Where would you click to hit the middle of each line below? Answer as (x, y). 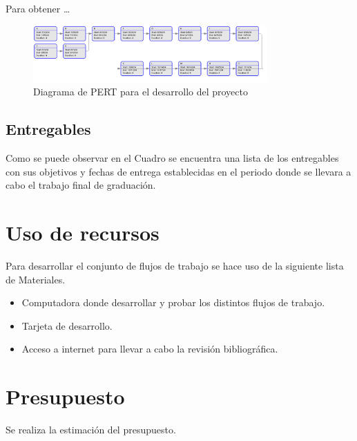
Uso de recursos (83, 233)
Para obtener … (38, 8)
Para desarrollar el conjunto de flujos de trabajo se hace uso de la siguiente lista (175, 266)
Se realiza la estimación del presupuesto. (91, 430)
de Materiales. (36, 279)
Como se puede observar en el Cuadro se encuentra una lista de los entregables (172, 158)
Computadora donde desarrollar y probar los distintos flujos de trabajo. (173, 302)
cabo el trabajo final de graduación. (81, 185)
